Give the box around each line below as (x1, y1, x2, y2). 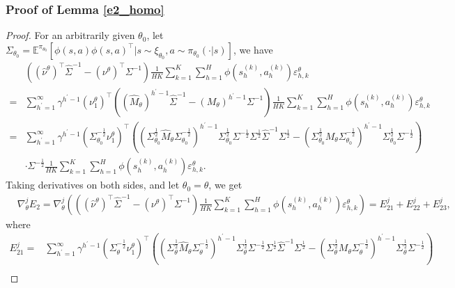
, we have (233, 42, 273, 56)
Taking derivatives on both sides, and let (6, 177, 180, 192)
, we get (208, 177, 242, 192)
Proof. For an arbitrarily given (6, 28, 135, 42)
